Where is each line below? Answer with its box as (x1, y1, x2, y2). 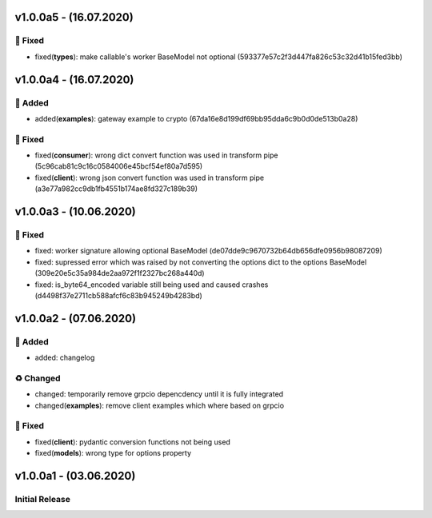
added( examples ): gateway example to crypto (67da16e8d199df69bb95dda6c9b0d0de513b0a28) (34, 114, 358, 123)
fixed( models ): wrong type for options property (34, 448, 192, 458)
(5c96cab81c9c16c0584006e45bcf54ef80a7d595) (34, 161, 203, 171)
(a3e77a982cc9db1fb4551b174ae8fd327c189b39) (34, 184, 198, 193)
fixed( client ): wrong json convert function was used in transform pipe (34, 173, 264, 182)
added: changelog (34, 353, 95, 363)
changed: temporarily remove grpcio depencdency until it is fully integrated (34, 389, 284, 399)
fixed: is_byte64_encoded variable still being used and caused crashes (34, 280, 269, 289)
